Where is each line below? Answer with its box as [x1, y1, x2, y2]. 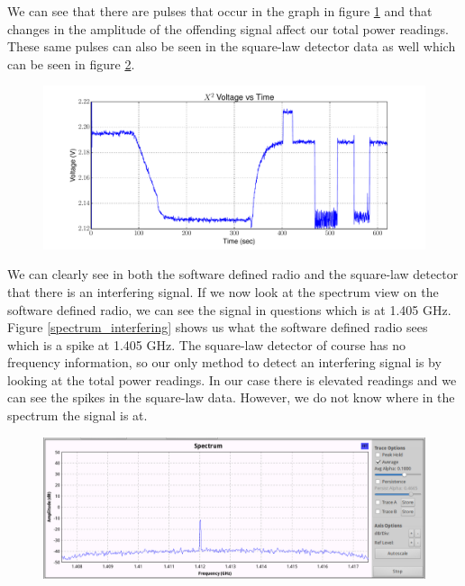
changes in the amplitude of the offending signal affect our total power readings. [7, 19, 449, 38]
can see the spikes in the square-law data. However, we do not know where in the [7, 388, 455, 407]
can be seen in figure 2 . [7, 54, 135, 73]
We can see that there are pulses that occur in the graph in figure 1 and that [7, 2, 433, 20]
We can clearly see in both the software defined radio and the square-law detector [7, 265, 459, 284]
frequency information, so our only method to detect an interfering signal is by [7, 353, 442, 372]
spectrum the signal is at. [7, 406, 148, 425]
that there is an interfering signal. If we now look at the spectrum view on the [7, 282, 439, 301]
